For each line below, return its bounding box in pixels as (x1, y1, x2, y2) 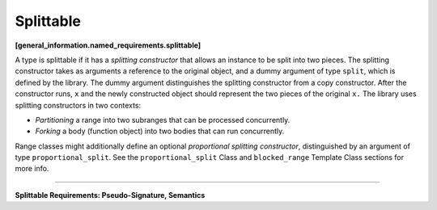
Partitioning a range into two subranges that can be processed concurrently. (35, 115, 291, 124)
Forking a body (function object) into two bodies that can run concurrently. (35, 126, 285, 136)
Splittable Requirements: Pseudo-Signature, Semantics (15, 190, 206, 199)
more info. (15, 164, 49, 174)
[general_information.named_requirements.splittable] (15, 40, 202, 50)
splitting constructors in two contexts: (15, 100, 142, 110)
